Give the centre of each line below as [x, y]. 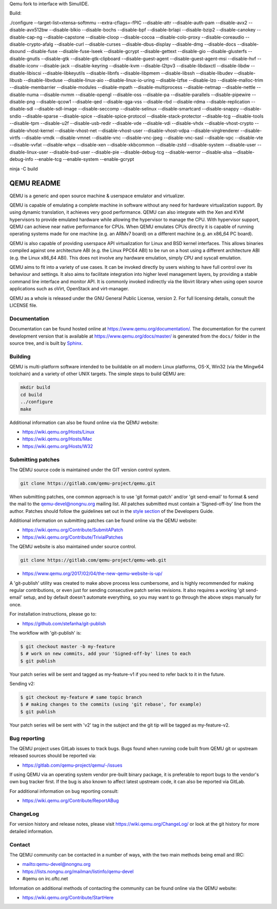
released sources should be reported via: [53, 756]
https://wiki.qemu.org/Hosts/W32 [58, 446]
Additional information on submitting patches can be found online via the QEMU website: [103, 521]
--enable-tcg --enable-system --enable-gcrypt [84, 159]
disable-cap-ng [26, 37]
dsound [17, 51]
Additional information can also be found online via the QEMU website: [84, 422]
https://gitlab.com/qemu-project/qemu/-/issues [72, 765]
